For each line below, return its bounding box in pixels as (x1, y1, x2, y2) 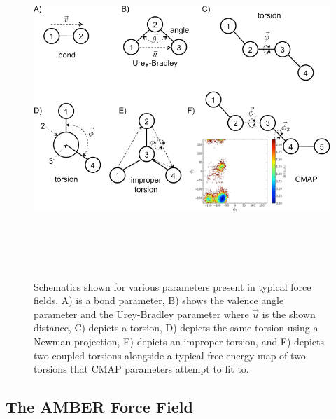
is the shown (262, 306, 316, 321)
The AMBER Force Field (6, 396, 193, 418)
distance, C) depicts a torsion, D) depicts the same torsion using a (34, 320, 318, 335)
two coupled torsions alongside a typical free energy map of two (34, 348, 306, 362)
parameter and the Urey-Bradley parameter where (34, 306, 249, 321)
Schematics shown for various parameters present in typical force (34, 279, 311, 294)
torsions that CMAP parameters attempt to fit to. (34, 362, 249, 376)
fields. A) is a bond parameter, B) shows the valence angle (34, 293, 284, 308)
